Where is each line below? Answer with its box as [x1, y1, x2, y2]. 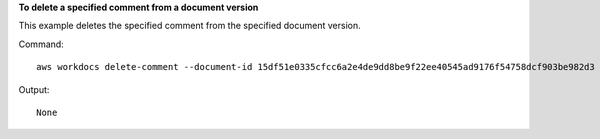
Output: [18, 83, 50, 95]
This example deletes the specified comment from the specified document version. [18, 20, 362, 32]
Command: [18, 38, 64, 50]
